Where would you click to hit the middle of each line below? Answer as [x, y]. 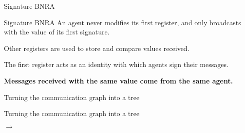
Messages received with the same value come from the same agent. [119, 80]
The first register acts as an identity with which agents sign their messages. [116, 64]
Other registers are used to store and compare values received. [97, 48]
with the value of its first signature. [57, 32]
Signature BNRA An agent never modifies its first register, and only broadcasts [122, 22]
